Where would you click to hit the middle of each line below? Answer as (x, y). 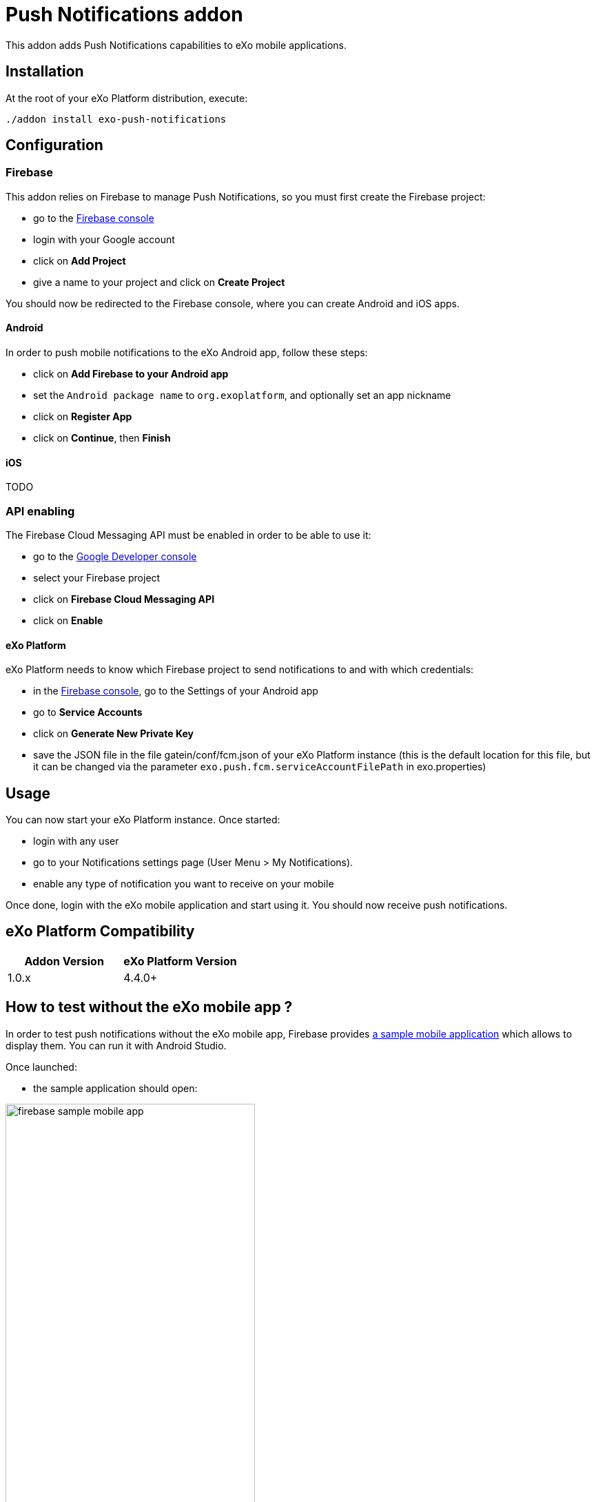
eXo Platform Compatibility (100, 932)
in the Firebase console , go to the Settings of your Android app (176, 691)
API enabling (40, 511)
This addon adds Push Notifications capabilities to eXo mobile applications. (176, 45)
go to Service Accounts (88, 712)
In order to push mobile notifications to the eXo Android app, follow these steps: (187, 353)
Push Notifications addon (124, 14)
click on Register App (83, 417)
